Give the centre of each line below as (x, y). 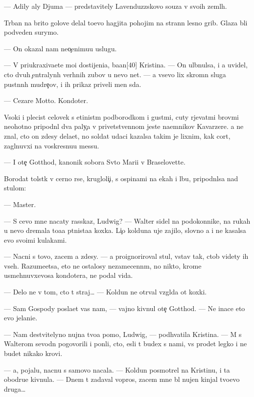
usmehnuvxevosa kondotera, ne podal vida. (69, 275)
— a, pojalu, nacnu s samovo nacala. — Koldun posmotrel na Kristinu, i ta (117, 369)
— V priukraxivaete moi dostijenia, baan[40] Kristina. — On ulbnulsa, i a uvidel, (126, 65)
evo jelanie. (21, 318)
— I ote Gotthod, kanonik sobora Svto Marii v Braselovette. (95, 162)
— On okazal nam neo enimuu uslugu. (60, 48)
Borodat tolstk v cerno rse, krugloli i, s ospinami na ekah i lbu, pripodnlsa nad (121, 178)
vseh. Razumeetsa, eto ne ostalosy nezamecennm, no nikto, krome (103, 265)
